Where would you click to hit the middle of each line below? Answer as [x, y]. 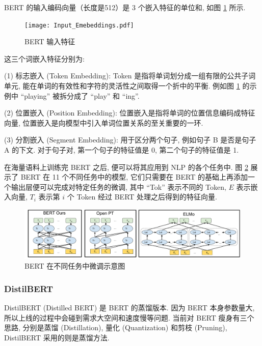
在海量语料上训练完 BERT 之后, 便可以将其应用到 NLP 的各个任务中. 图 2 [126, 167]
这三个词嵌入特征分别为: [44, 58]
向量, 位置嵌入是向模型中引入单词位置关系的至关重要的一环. [104, 122]
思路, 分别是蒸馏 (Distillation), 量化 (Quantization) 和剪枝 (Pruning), [116, 327]
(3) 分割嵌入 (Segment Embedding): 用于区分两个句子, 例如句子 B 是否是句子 [130, 140]
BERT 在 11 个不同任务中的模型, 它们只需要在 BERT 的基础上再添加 [134, 177]
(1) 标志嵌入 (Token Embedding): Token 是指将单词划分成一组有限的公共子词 [130, 76]
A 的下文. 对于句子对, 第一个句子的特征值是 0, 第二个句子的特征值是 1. [122, 150]
